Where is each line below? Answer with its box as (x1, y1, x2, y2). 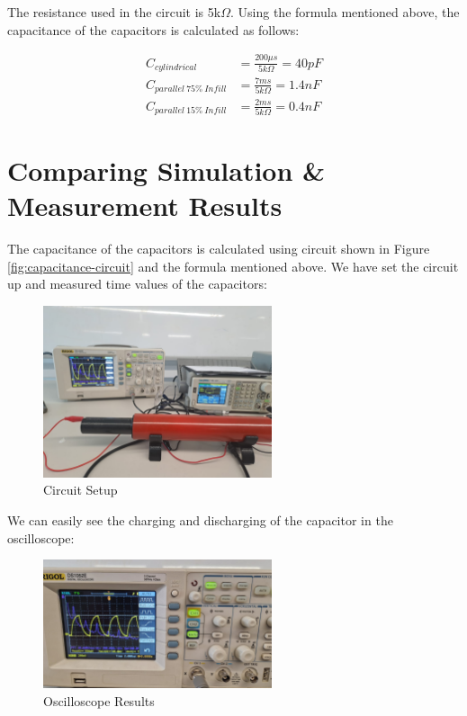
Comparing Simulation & (7, 152, 326, 189)
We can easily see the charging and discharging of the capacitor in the (7, 511, 393, 530)
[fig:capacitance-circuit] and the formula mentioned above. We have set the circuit (7, 256, 459, 275)
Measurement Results (7, 187, 283, 224)
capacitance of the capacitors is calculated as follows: (7, 20, 300, 39)
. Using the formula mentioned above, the (230, 3, 460, 21)
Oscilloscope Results (43, 691, 155, 710)
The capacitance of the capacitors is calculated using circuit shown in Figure (7, 239, 430, 258)
